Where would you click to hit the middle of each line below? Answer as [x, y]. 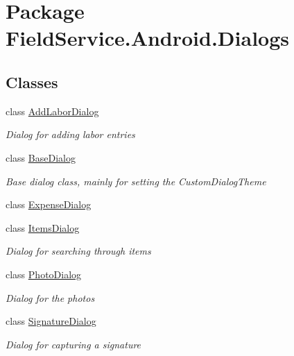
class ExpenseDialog [49, 204]
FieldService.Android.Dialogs [147, 38]
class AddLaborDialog [52, 111]
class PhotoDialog [44, 274]
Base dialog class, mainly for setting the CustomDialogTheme [136, 181]
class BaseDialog [41, 157]
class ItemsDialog [43, 227]
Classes [32, 82]
